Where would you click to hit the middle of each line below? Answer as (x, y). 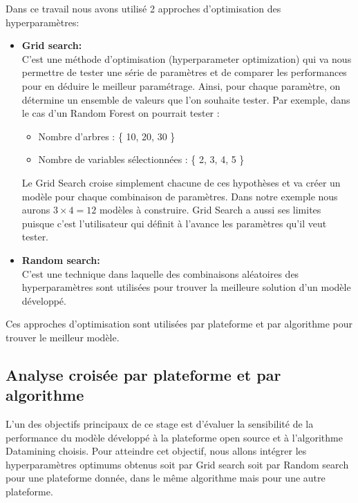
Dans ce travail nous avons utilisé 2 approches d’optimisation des (143, 8)
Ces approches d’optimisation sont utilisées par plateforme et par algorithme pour (179, 324)
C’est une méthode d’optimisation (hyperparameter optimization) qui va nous (187, 58)
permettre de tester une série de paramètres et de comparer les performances (184, 72)
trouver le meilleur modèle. (63, 337)
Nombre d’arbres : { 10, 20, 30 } (107, 136)
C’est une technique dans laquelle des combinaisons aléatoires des (160, 273)
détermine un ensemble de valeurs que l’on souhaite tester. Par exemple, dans (186, 99)
